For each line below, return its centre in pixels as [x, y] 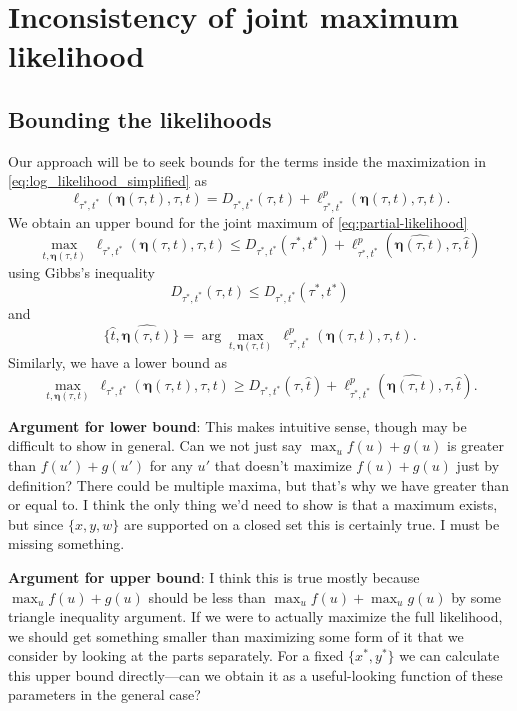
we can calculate [449, 655]
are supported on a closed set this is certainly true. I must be [312, 523]
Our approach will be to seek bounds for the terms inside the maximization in [247, 160]
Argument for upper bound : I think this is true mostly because [214, 576]
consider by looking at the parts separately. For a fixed [176, 655]
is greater [475, 445]
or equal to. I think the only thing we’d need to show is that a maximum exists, [253, 504]
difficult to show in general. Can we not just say [155, 445]
